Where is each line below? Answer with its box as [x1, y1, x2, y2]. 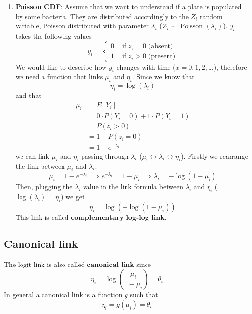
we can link [15, 150, 50, 161]
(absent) [148, 43, 173, 50]
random [200, 11, 223, 21]
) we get [61, 191, 85, 201]
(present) [148, 53, 176, 60]
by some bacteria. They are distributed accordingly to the [15, 11, 189, 21]
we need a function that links [15, 72, 103, 82]
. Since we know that [132, 72, 195, 82]
